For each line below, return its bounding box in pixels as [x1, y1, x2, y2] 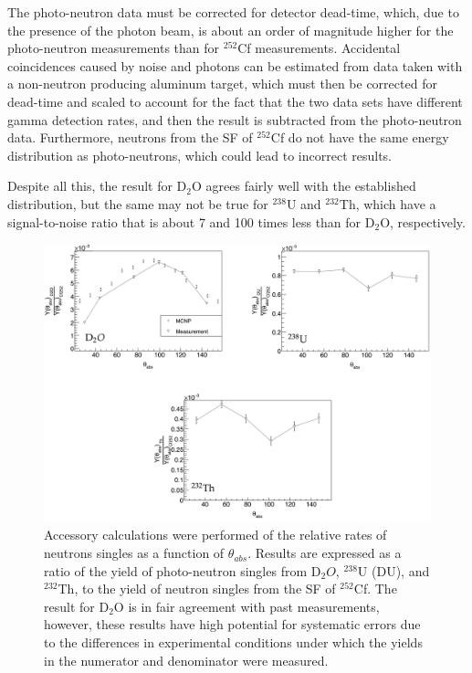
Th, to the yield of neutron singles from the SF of [58, 579, 336, 598]
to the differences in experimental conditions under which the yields [44, 633, 423, 652]
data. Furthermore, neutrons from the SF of [7, 128, 253, 147]
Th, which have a [339, 194, 436, 213]
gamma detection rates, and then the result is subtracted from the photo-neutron [7, 110, 462, 129]
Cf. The [353, 579, 397, 598]
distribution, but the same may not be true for [7, 194, 268, 213]
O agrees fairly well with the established [192, 176, 416, 195]
